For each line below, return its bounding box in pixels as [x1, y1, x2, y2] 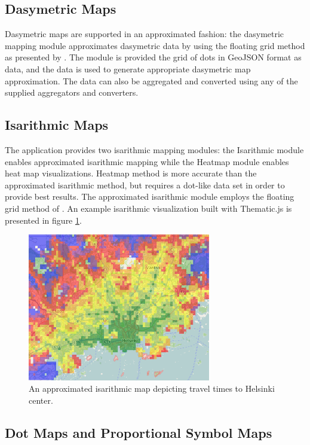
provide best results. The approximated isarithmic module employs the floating [5, 190, 294, 203]
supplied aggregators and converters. [5, 86, 139, 99]
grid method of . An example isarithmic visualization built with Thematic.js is [5, 202, 292, 214]
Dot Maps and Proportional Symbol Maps [5, 423, 272, 441]
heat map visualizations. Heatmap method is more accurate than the [5, 167, 257, 179]
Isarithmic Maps [5, 115, 109, 134]
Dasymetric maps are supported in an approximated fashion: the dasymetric [5, 28, 284, 40]
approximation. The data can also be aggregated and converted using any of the [5, 74, 298, 87]
